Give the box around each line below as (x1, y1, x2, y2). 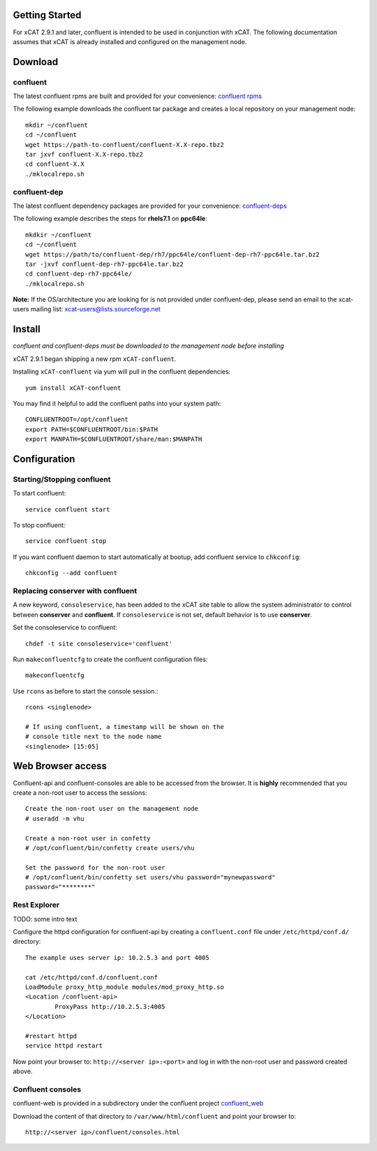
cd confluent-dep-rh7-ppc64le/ (25, 270, 133, 278)
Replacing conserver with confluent (13, 586, 138, 595)
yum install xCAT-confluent (25, 383, 121, 392)
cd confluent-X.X (25, 160, 84, 168)
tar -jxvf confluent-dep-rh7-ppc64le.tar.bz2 (25, 260, 184, 268)
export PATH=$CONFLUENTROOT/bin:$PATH (25, 425, 158, 433)
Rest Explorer (13, 900, 60, 910)
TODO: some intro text (13, 915, 77, 923)
